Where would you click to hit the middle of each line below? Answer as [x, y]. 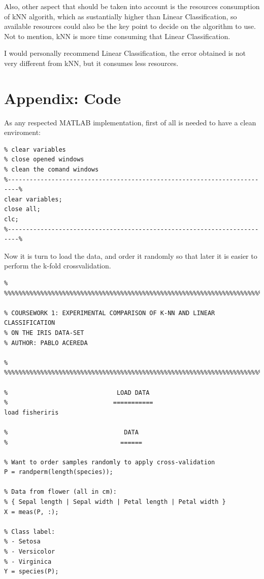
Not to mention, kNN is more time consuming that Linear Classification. [117, 36]
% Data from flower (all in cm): [60, 492]
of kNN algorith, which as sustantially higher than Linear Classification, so [121, 16]
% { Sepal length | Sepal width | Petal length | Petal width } [115, 502]
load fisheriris [31, 412]
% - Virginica [28, 561]
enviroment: [22, 132]
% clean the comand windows [52, 170]
